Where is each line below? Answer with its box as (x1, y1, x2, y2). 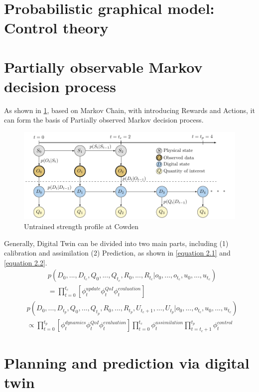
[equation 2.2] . (4, 257, 47, 267)
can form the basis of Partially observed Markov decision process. (4, 115, 204, 125)
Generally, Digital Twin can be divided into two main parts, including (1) (4, 238, 229, 248)
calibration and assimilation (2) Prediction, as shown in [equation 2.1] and (4, 248, 231, 258)
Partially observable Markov (4, 56, 203, 77)
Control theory (4, 17, 109, 38)
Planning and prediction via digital (4, 352, 250, 373)
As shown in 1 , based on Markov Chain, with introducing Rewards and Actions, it (4, 105, 255, 115)
